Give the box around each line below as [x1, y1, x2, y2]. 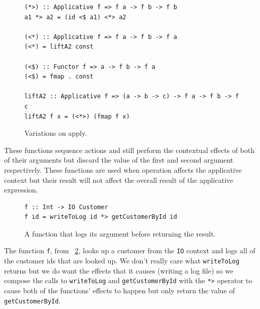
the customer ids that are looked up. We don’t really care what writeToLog [4, 255, 240, 266]
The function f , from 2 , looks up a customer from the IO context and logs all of [4, 245, 255, 256]
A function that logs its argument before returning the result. [24, 228, 216, 239]
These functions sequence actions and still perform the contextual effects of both [4, 144, 255, 155]
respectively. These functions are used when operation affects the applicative [4, 164, 242, 175]
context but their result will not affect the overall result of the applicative [4, 174, 234, 185]
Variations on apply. [24, 128, 87, 138]
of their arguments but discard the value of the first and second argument [4, 154, 234, 165]
